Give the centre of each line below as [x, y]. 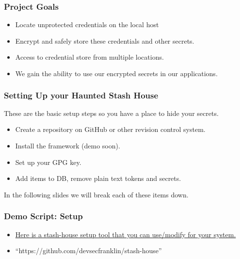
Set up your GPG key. [48, 162]
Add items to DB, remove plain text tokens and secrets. [98, 178]
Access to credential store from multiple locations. [89, 57]
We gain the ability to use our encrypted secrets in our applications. [116, 73]
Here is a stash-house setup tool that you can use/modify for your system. [126, 234]
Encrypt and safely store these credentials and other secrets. [105, 40]
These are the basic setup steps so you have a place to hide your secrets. [111, 113]
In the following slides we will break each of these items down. [96, 194]
